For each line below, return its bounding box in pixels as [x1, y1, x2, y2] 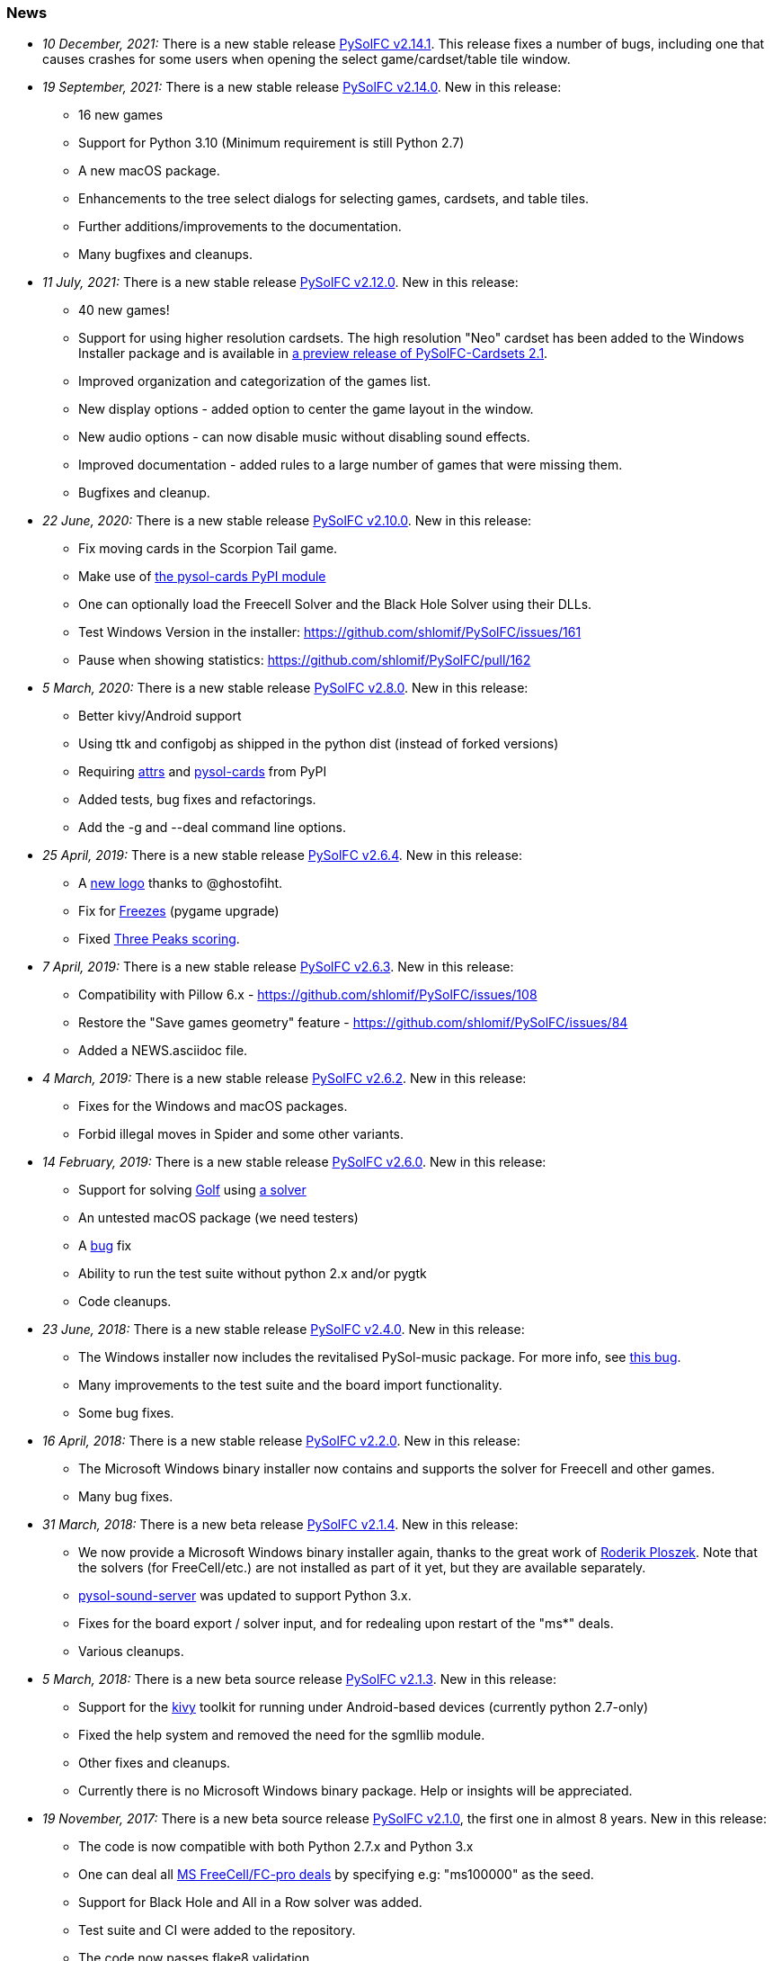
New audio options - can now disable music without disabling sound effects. [78, 429, 530, 445]
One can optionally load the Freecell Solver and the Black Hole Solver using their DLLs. [78, 596, 592, 613]
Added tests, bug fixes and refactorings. [78, 792, 316, 808]
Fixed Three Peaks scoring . [78, 931, 240, 947]
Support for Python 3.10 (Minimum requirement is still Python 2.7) [78, 135, 465, 151]
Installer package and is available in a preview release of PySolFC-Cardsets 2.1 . [78, 345, 548, 362]
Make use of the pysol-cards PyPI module [78, 569, 326, 585]
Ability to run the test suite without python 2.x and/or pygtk [78, 1266, 427, 1282]
